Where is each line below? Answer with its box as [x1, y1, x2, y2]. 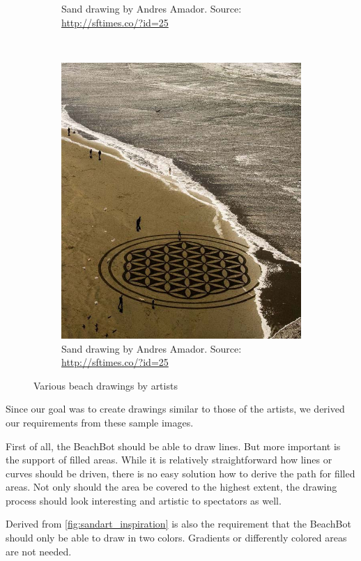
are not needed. [6, 544, 72, 558]
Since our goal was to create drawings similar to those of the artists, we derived [6, 401, 345, 416]
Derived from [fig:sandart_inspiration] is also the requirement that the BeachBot [6, 516, 351, 531]
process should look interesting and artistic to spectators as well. [6, 493, 282, 507]
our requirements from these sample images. [6, 415, 194, 429]
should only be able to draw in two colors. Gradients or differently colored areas [6, 530, 347, 545]
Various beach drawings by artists [33, 378, 178, 392]
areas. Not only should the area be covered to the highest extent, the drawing [6, 479, 337, 494]
